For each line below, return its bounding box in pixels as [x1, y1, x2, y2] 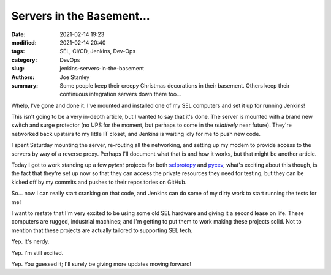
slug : [11, 65, 25, 72]
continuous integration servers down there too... [59, 91, 182, 98]
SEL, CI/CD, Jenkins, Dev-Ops [59, 48, 136, 55]
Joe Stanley [59, 73, 90, 81]
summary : [11, 81, 39, 89]
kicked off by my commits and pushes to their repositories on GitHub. [11, 178, 187, 186]
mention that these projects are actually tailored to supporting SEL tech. [11, 227, 193, 234]
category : [11, 56, 37, 64]
